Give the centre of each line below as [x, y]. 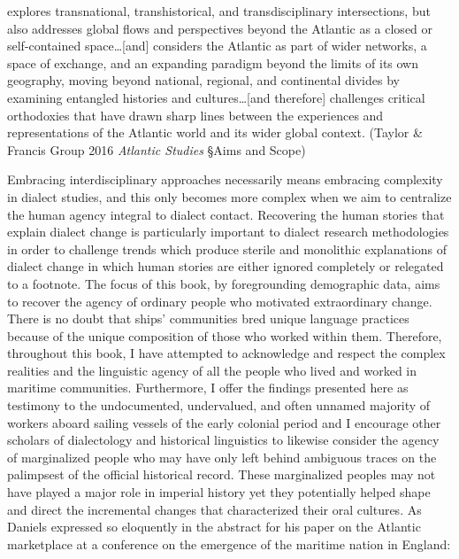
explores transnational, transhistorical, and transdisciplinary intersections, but [219, 11]
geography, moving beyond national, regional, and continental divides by [203, 80]
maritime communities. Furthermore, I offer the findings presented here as [208, 388]
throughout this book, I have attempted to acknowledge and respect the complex [226, 353]
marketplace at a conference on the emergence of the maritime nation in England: [229, 543]
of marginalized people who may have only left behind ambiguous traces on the [222, 457]
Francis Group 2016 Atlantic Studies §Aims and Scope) [157, 149]
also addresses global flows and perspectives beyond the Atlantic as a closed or [220, 28]
